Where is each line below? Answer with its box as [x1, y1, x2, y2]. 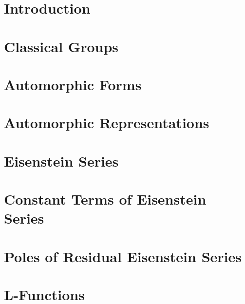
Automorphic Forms [4, 74, 142, 94]
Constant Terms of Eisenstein [4, 189, 207, 209]
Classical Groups [4, 36, 119, 56]
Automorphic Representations [4, 113, 209, 133]
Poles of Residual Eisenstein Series [4, 246, 242, 266]
